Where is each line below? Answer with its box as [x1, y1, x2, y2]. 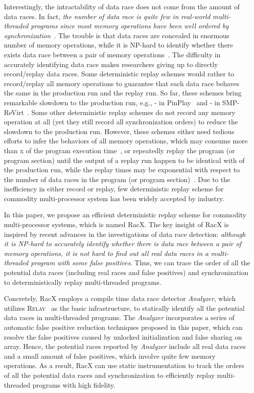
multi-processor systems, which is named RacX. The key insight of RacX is [4, 219, 229, 230]
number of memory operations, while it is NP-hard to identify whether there [4, 40, 233, 50]
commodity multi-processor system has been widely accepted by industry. [4, 193, 225, 203]
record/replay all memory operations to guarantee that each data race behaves [4, 78, 240, 88]
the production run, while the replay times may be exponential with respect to [4, 164, 240, 175]
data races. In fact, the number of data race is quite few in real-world [4, 11, 210, 21]
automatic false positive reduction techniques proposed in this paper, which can [4, 322, 243, 332]
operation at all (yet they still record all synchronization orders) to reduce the [4, 116, 238, 127]
